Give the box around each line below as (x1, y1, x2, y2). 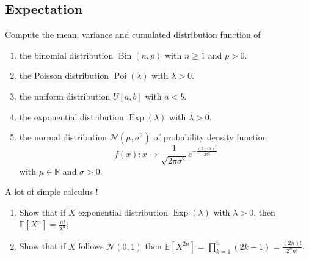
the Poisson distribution (19, 69, 109, 82)
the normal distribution (19, 131, 107, 144)
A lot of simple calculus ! (5, 185, 98, 198)
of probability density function (153, 131, 267, 144)
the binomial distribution (19, 48, 114, 61)
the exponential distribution (19, 110, 124, 123)
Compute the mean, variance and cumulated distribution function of (5, 28, 261, 41)
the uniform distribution (19, 89, 111, 102)
